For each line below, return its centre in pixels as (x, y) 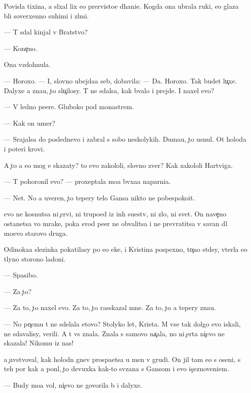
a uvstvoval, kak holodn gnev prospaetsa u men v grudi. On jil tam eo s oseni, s (122, 359)
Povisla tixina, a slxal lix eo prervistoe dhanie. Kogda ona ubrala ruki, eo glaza (121, 6)
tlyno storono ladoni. (35, 258)
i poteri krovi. (24, 148)
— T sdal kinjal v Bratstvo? (46, 32)
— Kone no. (21, 48)
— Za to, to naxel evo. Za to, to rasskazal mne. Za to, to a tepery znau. (110, 307)
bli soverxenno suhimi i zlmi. (47, 15)
